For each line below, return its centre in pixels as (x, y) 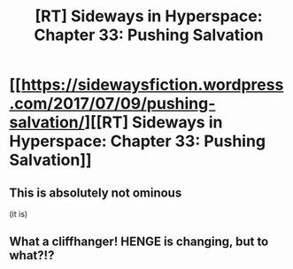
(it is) (19, 214)
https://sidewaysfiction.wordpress (152, 85)
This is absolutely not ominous (96, 192)
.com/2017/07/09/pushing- (112, 104)
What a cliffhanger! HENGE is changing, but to (139, 242)
